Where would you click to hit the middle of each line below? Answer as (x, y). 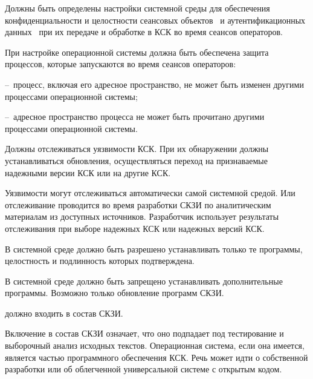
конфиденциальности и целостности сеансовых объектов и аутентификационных (155, 20)
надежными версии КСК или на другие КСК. (88, 172)
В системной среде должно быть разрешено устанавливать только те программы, (154, 249)
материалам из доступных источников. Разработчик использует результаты (142, 216)
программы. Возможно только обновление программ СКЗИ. (115, 293)
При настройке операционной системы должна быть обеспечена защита (137, 52)
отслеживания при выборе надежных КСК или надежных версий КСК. (135, 228)
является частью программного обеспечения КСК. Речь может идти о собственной (156, 357)
